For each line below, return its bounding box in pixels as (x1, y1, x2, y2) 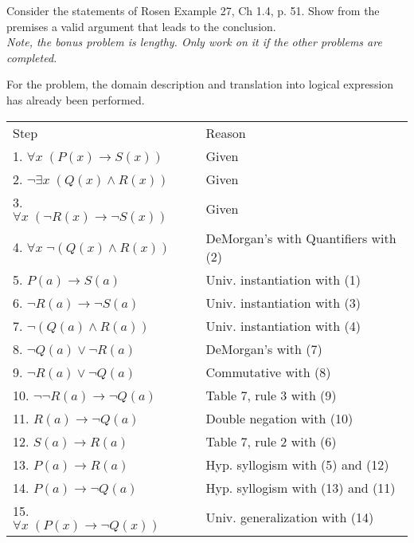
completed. (6, 49, 57, 65)
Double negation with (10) (205, 408, 353, 427)
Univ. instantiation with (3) (205, 293, 361, 312)
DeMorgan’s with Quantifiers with (205, 228, 396, 247)
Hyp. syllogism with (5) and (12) (205, 454, 389, 474)
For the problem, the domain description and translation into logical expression (6, 76, 394, 92)
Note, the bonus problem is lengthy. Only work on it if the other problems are (6, 33, 382, 50)
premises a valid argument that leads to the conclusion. (6, 18, 276, 34)
